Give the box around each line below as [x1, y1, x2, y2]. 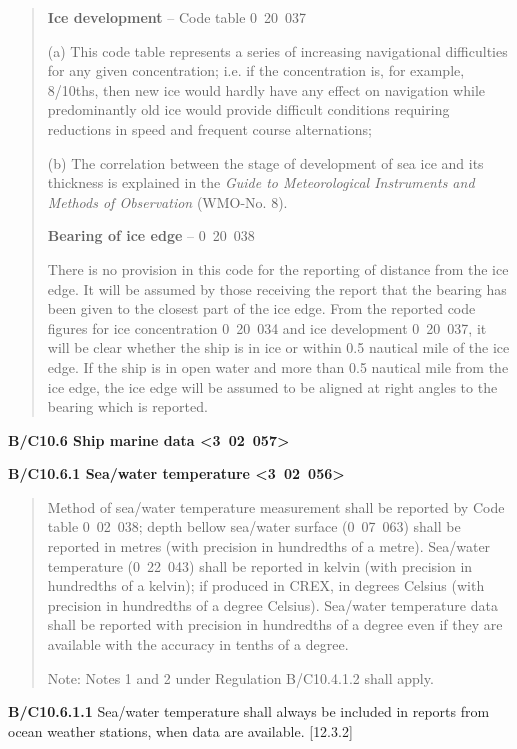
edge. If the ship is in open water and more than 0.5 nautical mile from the [47, 356, 509, 377]
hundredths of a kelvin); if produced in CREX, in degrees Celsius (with [47, 575, 485, 596]
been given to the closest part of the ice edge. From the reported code [47, 298, 476, 319]
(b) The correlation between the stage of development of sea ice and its [47, 152, 484, 173]
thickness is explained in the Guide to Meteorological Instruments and [47, 172, 475, 193]
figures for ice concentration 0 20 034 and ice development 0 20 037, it [47, 317, 487, 338]
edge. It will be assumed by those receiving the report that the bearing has [47, 278, 507, 299]
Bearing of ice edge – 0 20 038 [47, 225, 255, 246]
